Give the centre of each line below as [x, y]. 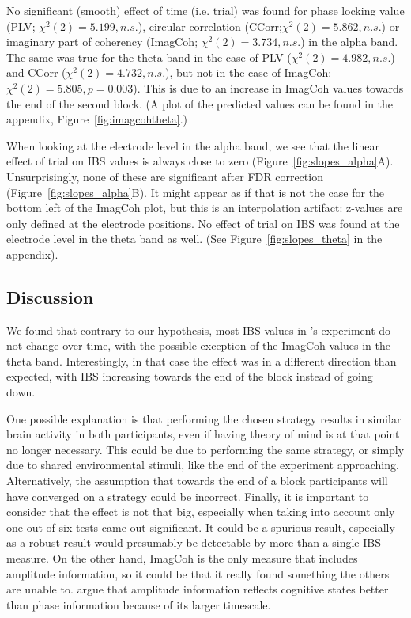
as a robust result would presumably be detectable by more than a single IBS [194, 542]
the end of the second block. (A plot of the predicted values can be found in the [200, 103]
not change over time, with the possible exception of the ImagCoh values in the [198, 345]
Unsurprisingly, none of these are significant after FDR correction [165, 176]
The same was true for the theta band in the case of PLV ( [149, 57]
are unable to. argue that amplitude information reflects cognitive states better [198, 589]
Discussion [50, 296]
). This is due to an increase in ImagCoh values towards [268, 87]
